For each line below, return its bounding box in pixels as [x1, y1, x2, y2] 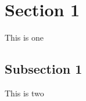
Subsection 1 [5, 60, 83, 78]
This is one [5, 31, 44, 44]
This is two [5, 86, 44, 99]
